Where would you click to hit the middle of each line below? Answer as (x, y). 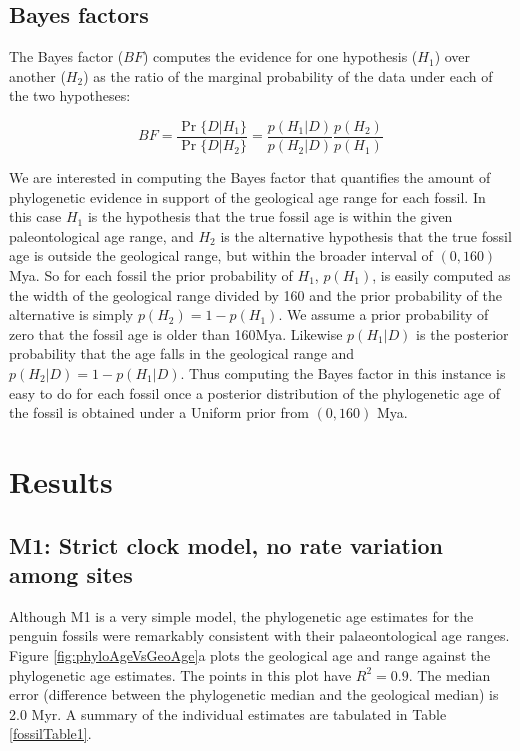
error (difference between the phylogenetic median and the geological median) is (254, 694)
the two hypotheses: (70, 95)
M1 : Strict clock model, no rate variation (226, 544)
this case (35, 216)
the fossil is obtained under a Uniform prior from (159, 412)
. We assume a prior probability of (383, 314)
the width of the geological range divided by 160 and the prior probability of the (255, 294)
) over (452, 56)
